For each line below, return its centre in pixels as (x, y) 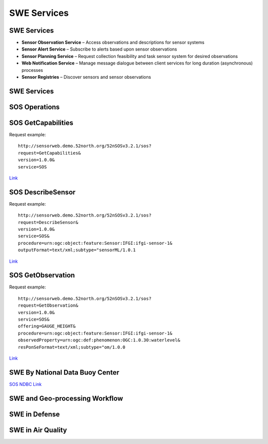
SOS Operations (34, 107)
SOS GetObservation (42, 275)
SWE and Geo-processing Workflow (66, 398)
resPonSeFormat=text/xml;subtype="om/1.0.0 (72, 347)
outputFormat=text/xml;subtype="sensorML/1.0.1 (77, 250)
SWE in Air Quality (38, 430)
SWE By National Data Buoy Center (64, 372)
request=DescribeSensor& (48, 222)
